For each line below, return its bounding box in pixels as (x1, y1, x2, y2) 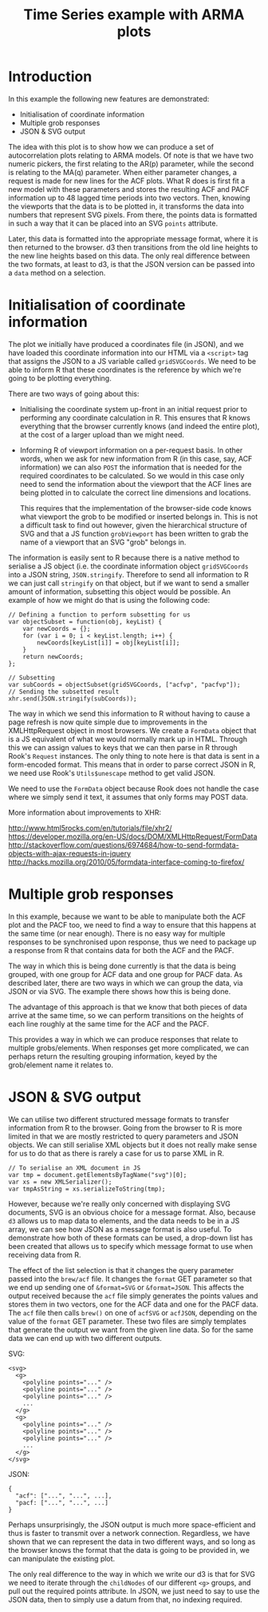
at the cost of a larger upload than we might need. (19, 429, 185, 439)
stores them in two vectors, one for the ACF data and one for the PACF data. (8, 1299, 258, 1309)
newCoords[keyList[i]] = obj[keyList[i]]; (37, 638, 180, 647)
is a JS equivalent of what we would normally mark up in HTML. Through (8, 734, 247, 744)
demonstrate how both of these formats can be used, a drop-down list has (8, 1233, 254, 1243)
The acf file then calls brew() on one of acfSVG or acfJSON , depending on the (8, 1307, 258, 1317)
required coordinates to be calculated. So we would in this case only (19, 470, 245, 481)
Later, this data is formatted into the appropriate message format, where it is (8, 233, 258, 243)
